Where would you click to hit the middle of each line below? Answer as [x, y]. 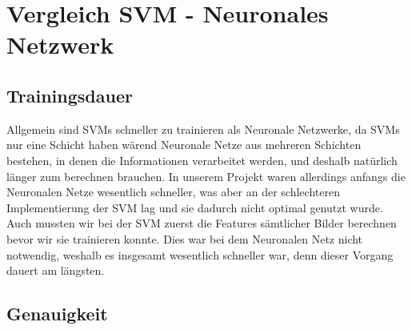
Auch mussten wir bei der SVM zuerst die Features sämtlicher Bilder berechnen [202, 223]
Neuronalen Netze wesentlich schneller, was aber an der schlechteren [173, 192]
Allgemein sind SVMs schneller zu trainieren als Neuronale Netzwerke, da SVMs [203, 129]
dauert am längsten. [56, 270]
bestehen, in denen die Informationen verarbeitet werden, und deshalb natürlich [202, 160]
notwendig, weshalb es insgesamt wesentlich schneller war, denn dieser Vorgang [200, 254]
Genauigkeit [57, 314]
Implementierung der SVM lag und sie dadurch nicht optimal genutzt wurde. [195, 207]
